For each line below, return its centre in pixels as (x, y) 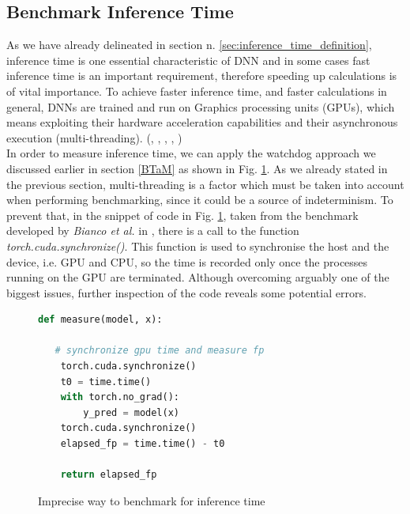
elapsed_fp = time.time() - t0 (143, 444)
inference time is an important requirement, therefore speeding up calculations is (202, 76)
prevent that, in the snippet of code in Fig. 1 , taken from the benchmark (182, 215)
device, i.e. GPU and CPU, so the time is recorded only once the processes (187, 261)
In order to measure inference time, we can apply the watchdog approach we (191, 153)
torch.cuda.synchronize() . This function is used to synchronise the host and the (198, 246)
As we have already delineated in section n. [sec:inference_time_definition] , (189, 45)
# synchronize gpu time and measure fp (160, 351)
